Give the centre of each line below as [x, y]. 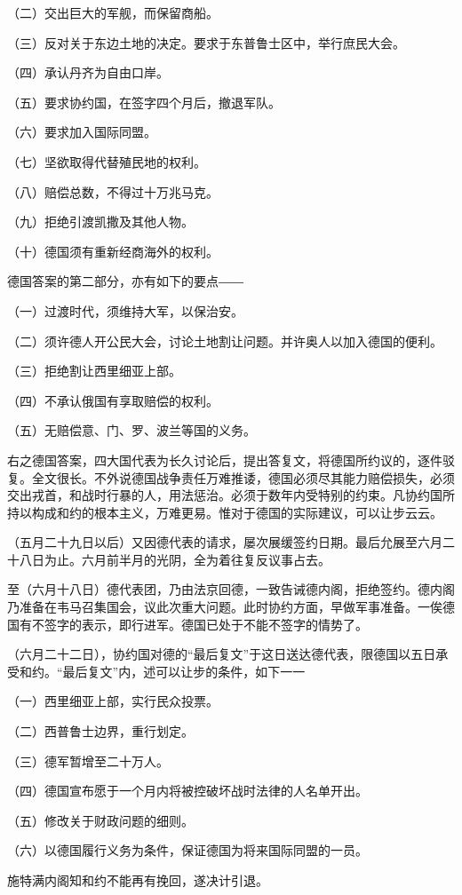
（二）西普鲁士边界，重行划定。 [100, 731]
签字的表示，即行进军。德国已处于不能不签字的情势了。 [206, 624]
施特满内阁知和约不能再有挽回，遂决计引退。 [138, 880]
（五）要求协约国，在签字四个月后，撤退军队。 [144, 102]
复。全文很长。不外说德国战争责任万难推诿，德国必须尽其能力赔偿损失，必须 [231, 477]
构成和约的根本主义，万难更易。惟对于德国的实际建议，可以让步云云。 [237, 512]
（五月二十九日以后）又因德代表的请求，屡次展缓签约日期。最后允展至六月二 [231, 542]
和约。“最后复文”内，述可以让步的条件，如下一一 [162, 671]
